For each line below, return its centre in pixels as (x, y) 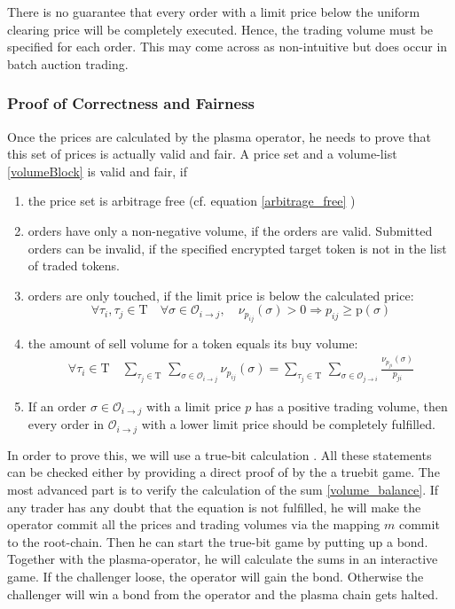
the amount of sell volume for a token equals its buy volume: (193, 343)
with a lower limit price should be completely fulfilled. (288, 424)
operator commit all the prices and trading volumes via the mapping (194, 524)
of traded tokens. (74, 265)
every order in (66, 424)
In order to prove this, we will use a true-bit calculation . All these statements (220, 454)
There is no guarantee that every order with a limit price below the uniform (214, 12)
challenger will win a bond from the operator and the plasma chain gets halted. (223, 593)
